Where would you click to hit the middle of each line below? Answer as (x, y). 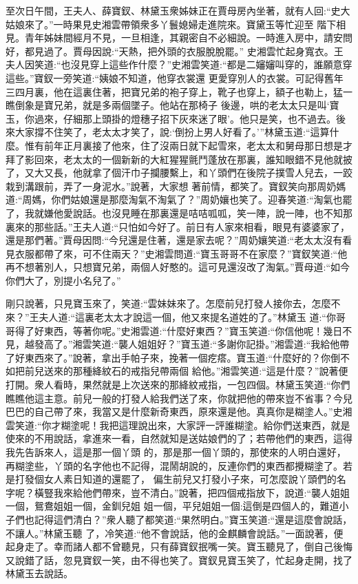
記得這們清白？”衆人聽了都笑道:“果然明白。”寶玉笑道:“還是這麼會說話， (193, 519)
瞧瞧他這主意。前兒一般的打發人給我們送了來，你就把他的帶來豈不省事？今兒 (179, 398)
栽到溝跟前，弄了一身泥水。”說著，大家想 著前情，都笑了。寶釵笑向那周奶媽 (176, 186)
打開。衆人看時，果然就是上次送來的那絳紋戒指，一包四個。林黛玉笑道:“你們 (178, 385)
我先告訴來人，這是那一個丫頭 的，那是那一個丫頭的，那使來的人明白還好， (176, 452)
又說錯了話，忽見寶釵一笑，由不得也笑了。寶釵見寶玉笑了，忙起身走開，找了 (179, 560)
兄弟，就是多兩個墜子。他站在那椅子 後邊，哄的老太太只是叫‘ (191, 105)
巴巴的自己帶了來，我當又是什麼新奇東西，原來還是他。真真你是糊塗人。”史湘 (179, 411)
